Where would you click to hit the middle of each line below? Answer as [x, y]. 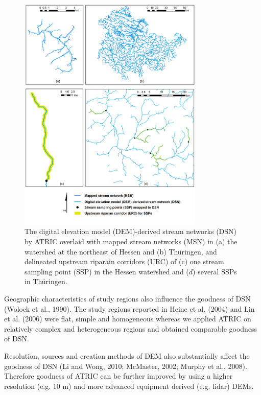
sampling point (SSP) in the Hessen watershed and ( [107, 271]
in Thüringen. [46, 281]
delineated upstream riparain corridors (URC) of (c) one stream [124, 261]
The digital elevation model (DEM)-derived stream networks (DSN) [131, 231]
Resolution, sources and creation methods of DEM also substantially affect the [127, 355]
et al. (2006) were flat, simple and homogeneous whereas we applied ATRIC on [128, 319]
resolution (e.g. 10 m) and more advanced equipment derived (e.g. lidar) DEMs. [129, 386]
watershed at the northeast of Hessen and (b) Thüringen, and [121, 251]
